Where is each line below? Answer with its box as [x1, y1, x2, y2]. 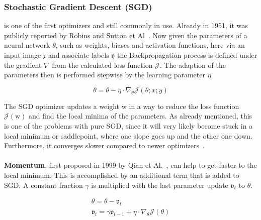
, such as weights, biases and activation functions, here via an [55, 40, 245, 50]
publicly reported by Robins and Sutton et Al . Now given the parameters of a [4, 30, 247, 40]
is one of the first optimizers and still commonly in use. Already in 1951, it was [4, 20, 248, 31]
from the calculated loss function [52, 59, 153, 70]
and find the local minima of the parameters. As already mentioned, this [29, 111, 252, 121]
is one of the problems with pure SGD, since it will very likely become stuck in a [4, 120, 253, 131]
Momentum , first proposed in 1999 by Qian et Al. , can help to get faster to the [4, 160, 257, 170]
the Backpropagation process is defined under [117, 50, 257, 60]
